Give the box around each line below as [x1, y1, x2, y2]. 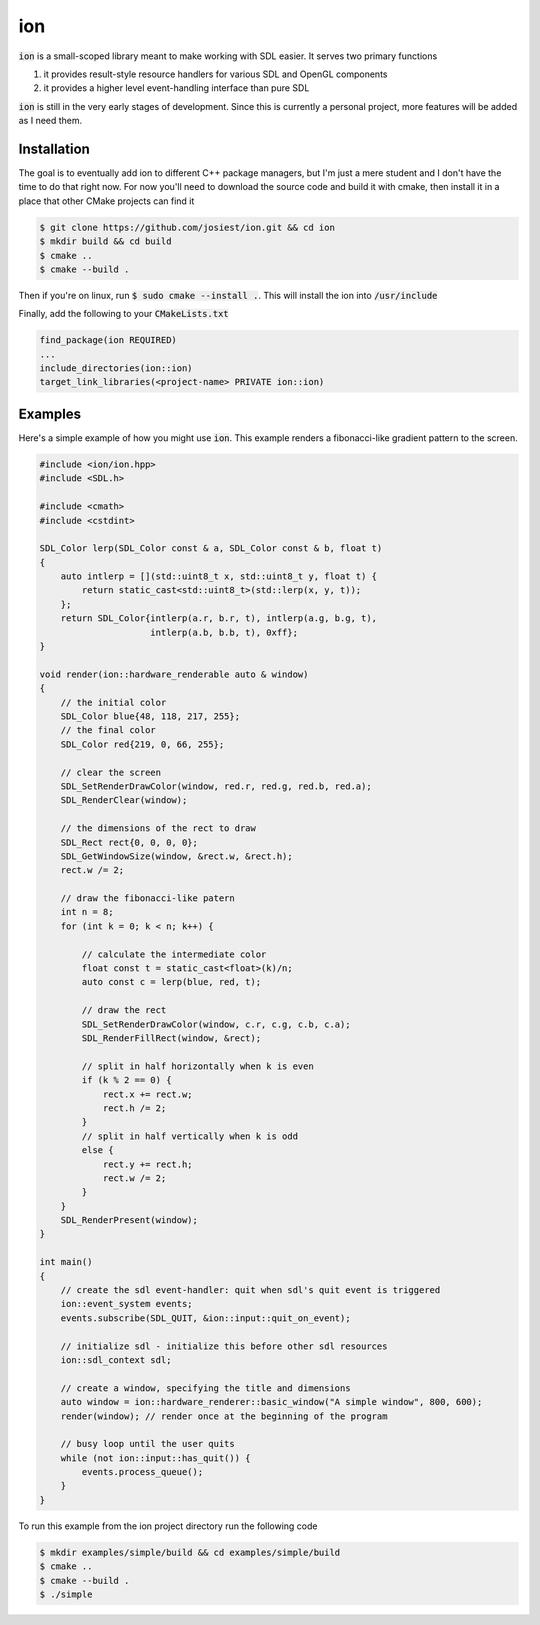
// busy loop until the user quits [60, 1438, 235, 1450]
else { [81, 1145, 114, 1156]
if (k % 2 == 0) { [81, 1075, 172, 1086]
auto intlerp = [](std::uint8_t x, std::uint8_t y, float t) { [60, 571, 378, 582]
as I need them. [18, 115, 83, 127]
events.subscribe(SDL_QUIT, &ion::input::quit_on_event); [60, 1312, 351, 1324]
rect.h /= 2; [102, 1102, 167, 1114]
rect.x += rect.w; [102, 1088, 194, 1100]
